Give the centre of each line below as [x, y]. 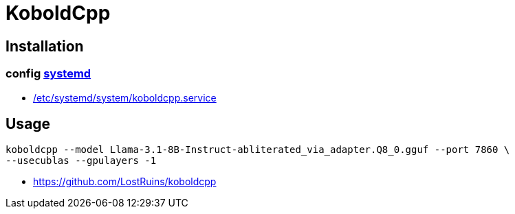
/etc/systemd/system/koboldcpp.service [125, 97]
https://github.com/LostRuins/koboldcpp [125, 182]
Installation [45, 46]
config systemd [48, 74]
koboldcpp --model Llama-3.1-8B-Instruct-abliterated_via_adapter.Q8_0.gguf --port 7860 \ [258, 150]
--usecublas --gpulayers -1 [81, 161]
